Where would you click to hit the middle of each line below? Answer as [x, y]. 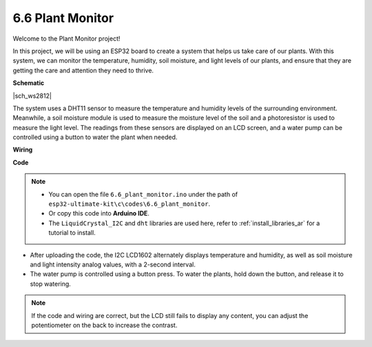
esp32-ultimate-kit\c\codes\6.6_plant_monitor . [129, 204]
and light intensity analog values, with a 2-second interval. [113, 264]
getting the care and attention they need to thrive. [83, 70]
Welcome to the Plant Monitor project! [66, 39]
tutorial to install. [72, 233]
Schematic [29, 83]
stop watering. [51, 284]
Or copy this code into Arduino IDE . [99, 213]
